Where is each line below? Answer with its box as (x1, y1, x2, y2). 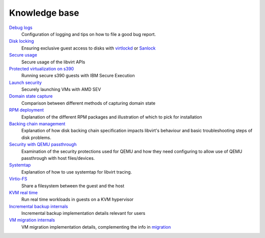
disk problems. (21, 134, 52, 140)
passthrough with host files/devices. (21, 155, 95, 161)
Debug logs (9, 25, 33, 30)
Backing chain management (9, 121, 66, 127)
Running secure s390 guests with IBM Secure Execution (21, 73, 135, 79)
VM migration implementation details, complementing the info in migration (21, 224, 171, 230)
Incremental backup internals (9, 203, 68, 209)
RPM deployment (9, 107, 44, 113)
